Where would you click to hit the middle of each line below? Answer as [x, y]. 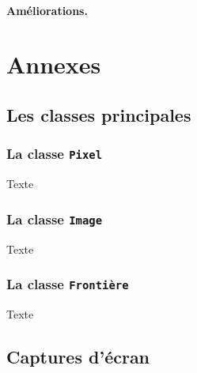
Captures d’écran [78, 356]
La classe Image [55, 219]
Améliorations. [47, 10]
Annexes [54, 64]
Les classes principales [99, 114]
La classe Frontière [68, 284]
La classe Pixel [55, 154]
